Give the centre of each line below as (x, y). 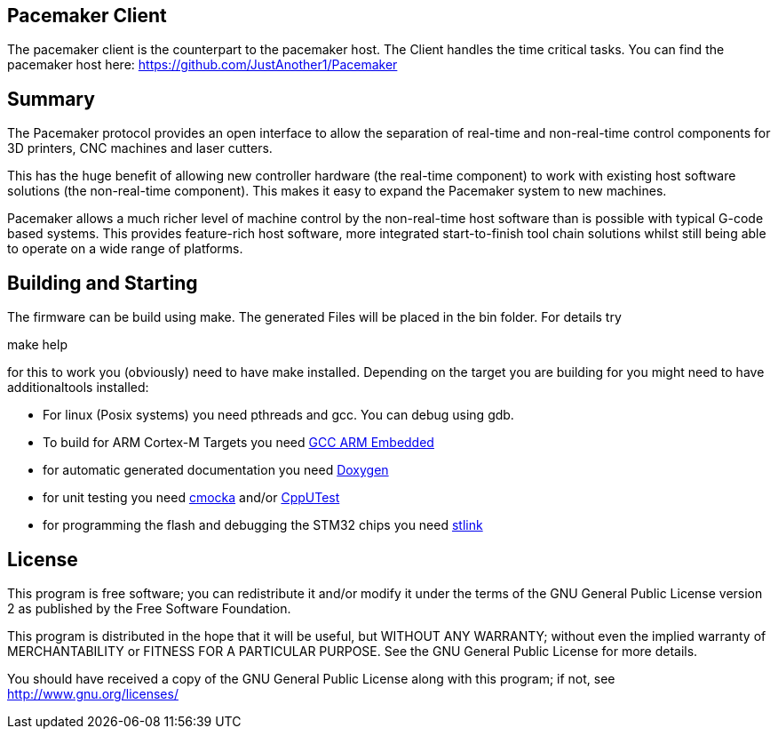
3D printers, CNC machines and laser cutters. (140, 148)
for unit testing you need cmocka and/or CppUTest (191, 498)
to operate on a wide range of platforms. (125, 249)
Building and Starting (103, 283)
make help (37, 345)
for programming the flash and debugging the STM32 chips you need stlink (263, 525)
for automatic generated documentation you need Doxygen (216, 470)
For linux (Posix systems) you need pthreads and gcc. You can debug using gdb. (278, 415)
